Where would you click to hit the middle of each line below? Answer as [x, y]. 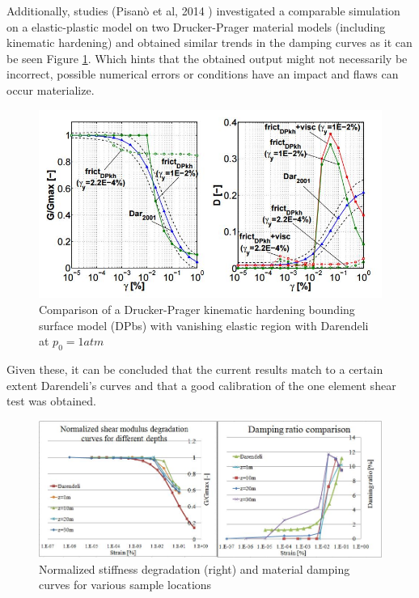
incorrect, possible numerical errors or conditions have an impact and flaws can [203, 74]
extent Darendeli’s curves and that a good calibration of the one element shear [201, 385]
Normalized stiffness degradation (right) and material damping [195, 568]
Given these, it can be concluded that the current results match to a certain [195, 369]
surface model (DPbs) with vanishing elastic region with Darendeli [204, 325]
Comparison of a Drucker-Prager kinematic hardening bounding [197, 309]
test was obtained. [51, 401]
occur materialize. [51, 89]
